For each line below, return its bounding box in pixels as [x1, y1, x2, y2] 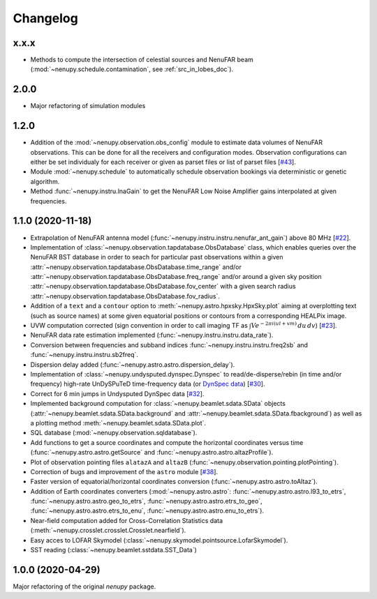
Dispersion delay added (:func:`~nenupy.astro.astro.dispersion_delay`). [30, 360, 235, 369]
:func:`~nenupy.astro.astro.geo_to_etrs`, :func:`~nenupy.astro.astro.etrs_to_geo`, [30, 497, 263, 506]
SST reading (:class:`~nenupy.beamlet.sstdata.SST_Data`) [30, 546, 197, 554]
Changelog [13, 10, 78, 26]
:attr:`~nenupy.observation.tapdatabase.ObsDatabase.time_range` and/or [30, 262, 242, 271]
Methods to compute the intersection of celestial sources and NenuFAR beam [30, 56, 254, 64]
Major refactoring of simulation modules [30, 102, 146, 110]
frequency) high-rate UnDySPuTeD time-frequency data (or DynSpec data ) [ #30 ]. [30, 380, 265, 388]
